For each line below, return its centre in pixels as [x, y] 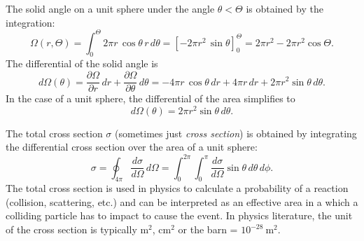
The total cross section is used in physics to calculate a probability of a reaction [177, 188]
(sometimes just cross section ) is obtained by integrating [236, 133]
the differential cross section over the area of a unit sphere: [132, 147]
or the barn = [208, 229]
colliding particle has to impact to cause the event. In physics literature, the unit [179, 215]
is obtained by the [285, 8]
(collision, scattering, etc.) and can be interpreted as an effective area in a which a [182, 201]
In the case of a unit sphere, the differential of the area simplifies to [150, 98]
